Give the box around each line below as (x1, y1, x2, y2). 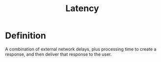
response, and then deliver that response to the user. (5, 51, 112, 57)
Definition (5, 30, 46, 41)
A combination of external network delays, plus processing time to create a (5, 46, 157, 52)
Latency (65, 3, 99, 14)
